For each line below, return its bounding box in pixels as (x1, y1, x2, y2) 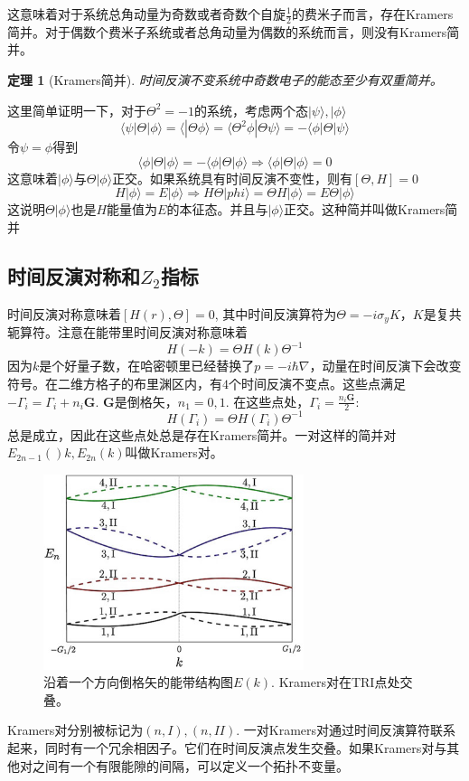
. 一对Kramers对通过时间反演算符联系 (236, 720, 456, 739)
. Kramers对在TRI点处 (271, 673, 400, 692)
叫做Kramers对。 (125, 443, 223, 462)
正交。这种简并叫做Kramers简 (284, 200, 458, 219)
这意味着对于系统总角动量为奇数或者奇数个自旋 (7, 5, 286, 23)
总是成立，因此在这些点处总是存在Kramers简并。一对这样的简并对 (7, 425, 397, 444)
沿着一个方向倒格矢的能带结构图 (43, 673, 233, 692)
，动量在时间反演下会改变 (309, 356, 462, 375)
